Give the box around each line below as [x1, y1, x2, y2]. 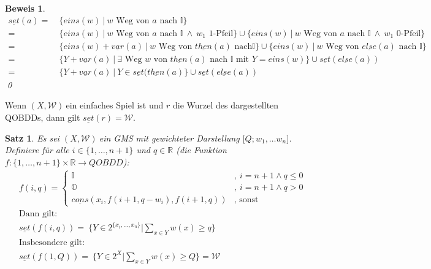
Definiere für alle [5, 143, 69, 156]
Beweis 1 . [5, 2, 45, 14]
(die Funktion [176, 143, 227, 156]
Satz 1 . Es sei [5, 131, 59, 144]
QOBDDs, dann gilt [5, 110, 80, 123]
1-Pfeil [208, 29, 234, 38]
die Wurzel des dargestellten [172, 99, 279, 112]
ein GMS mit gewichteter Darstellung [99, 131, 240, 144]
